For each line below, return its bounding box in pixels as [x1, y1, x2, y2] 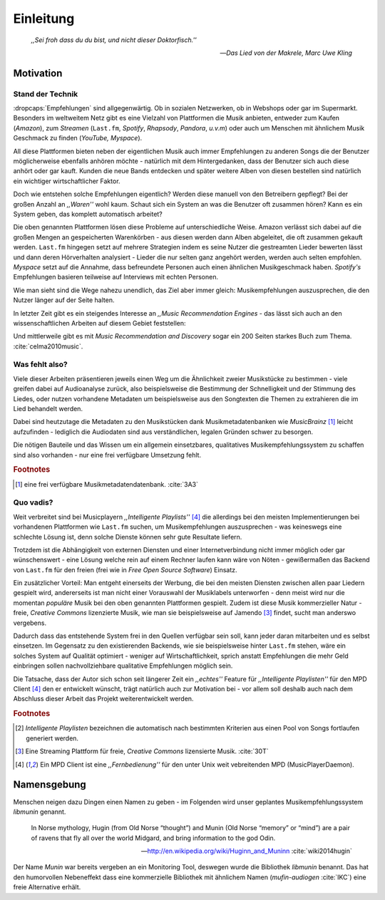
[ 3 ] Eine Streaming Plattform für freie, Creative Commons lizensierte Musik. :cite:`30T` [15, 747, 269, 755]
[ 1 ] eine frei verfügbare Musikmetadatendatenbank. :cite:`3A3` [15, 480, 199, 488]
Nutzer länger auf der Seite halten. [13, 296, 115, 304]
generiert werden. [26, 734, 78, 743]
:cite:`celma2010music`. [13, 342, 83, 351]
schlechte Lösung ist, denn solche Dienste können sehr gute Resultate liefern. [13, 532, 242, 541]
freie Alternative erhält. [13, 883, 81, 891]
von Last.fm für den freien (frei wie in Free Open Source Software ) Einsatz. [13, 565, 238, 574]
